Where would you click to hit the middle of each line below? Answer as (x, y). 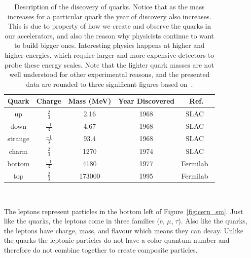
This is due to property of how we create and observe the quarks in (109, 26)
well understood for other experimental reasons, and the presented (109, 74)
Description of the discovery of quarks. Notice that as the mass (109, 6)
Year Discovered (146, 101)
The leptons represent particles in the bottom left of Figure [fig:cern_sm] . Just (124, 211)
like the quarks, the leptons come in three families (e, (84, 221)
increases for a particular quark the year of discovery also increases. (109, 16)
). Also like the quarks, (213, 221)
